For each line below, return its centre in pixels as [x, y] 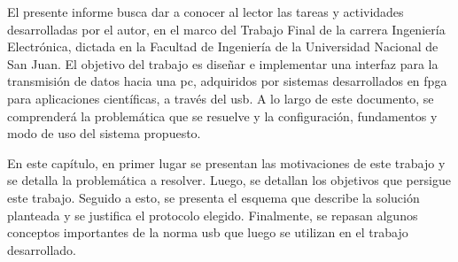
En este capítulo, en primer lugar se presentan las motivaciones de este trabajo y [226, 162]
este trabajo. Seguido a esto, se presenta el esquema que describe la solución [213, 197]
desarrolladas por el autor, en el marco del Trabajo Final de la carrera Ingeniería [226, 29]
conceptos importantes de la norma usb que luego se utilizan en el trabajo [208, 232]
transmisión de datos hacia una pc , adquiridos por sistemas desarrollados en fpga [227, 81]
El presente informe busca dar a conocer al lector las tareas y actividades [206, 12]
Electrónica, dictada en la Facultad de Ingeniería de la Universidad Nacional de [223, 46]
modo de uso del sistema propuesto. [104, 133]
